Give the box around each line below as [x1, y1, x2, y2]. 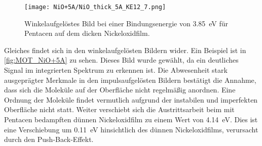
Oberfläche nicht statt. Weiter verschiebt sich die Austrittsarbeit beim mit [4, 104, 235, 115]
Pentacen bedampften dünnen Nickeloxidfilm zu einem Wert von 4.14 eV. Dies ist [4, 114, 258, 124]
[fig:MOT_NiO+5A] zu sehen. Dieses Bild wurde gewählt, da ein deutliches [4, 55, 239, 65]
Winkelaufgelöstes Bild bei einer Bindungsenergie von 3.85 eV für [24, 18, 229, 28]
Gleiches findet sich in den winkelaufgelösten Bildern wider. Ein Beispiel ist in [4, 44, 246, 55]
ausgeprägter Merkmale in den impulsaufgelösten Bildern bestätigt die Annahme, [4, 74, 256, 85]
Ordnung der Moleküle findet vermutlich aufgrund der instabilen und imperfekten [4, 94, 258, 105]
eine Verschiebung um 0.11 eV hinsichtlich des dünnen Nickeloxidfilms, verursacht [4, 124, 258, 134]
